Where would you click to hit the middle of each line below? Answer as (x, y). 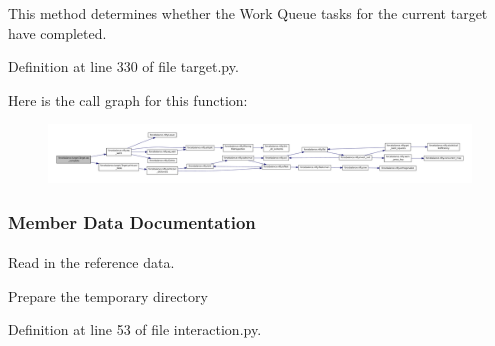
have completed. (57, 32)
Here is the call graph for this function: (128, 99)
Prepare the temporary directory (108, 295)
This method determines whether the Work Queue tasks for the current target (248, 13)
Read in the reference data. (91, 262)
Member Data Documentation (132, 221)
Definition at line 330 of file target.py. (123, 66)
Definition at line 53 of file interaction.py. (135, 329)
